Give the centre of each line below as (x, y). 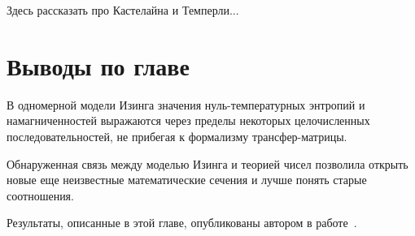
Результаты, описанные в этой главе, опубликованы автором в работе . (182, 223)
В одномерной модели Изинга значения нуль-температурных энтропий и (186, 104)
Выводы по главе (98, 65)
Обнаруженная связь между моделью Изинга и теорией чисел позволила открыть (207, 163)
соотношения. (40, 195)
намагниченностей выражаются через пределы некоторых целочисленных (188, 120)
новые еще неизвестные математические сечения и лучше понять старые (187, 180)
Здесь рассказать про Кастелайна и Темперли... (123, 10)
